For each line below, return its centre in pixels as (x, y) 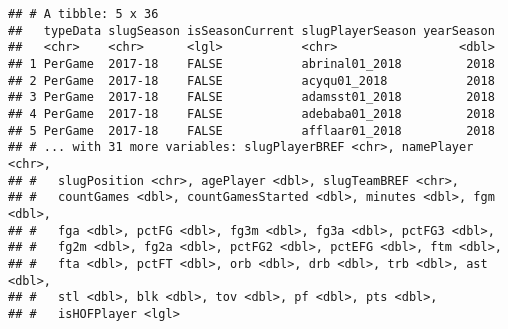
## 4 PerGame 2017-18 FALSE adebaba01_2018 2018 (251, 113)
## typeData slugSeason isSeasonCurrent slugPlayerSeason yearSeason (251, 30)
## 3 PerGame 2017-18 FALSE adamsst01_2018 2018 (251, 97)
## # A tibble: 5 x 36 (83, 14)
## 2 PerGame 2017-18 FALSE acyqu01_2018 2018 (251, 80)
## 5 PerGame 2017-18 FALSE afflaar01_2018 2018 (251, 130)
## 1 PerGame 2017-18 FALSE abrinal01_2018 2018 (251, 63)
